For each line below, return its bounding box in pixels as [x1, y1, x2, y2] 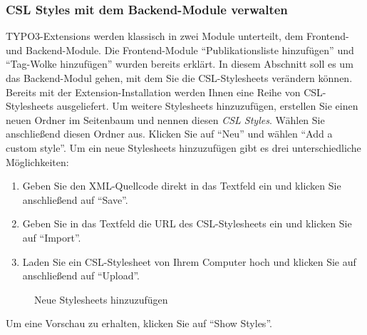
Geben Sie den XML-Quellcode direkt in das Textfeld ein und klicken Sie [22, 178, 341, 193]
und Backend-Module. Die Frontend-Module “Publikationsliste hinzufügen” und [6, 42, 354, 57]
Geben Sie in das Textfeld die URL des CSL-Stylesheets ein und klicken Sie [22, 216, 352, 231]
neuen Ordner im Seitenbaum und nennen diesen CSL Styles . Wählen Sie [6, 112, 325, 127]
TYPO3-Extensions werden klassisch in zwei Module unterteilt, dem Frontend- [6, 29, 349, 43]
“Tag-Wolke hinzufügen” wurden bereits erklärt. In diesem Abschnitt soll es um [6, 56, 353, 71]
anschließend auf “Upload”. [22, 268, 140, 283]
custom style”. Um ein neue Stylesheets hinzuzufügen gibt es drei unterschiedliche [6, 140, 361, 155]
